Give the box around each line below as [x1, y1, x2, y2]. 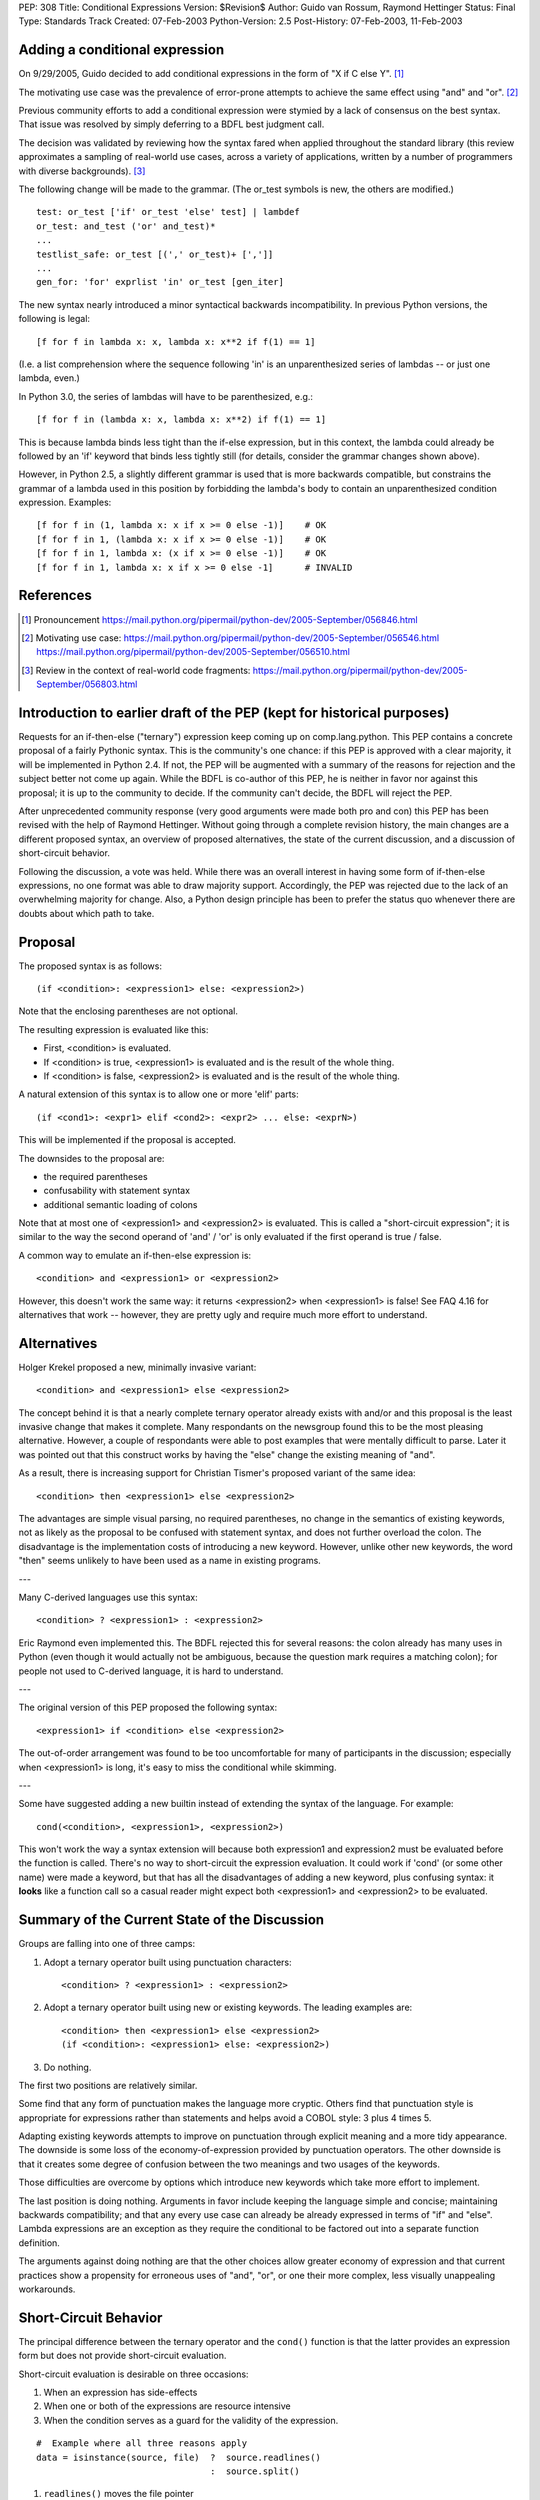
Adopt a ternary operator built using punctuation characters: [43, 1956, 292, 1968]
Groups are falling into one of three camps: [18, 1938, 195, 1950]
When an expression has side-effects [43, 2386, 198, 2399]
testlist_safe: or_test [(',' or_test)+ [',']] [36, 248, 274, 260]
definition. [18, 2236, 60, 2249]
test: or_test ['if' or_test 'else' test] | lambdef [36, 206, 300, 218]
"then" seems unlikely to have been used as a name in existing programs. [18, 1555, 322, 1567]
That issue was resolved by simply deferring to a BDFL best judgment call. [18, 118, 325, 130]
